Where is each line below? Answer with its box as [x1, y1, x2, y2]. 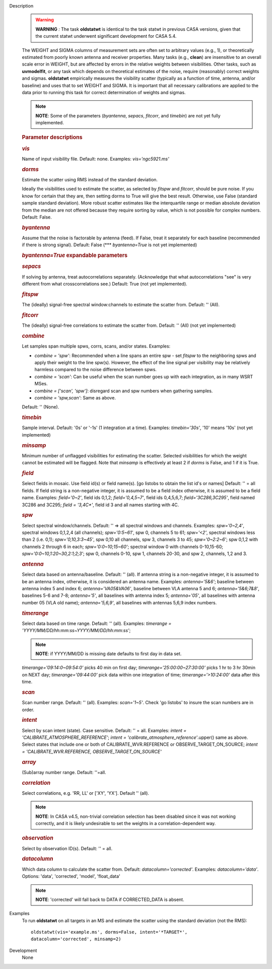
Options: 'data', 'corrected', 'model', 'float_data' [22, 873, 120, 879]
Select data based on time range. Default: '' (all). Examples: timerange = [22, 620, 172, 627]
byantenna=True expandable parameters [22, 252, 128, 259]
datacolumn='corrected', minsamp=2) [31, 936, 121, 942]
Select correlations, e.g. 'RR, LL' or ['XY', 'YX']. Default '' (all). [22, 790, 150, 796]
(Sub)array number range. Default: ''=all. [22, 769, 106, 775]
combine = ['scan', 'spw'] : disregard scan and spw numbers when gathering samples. [34, 388, 213, 394]
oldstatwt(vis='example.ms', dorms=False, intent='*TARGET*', [31, 929, 188, 935]
